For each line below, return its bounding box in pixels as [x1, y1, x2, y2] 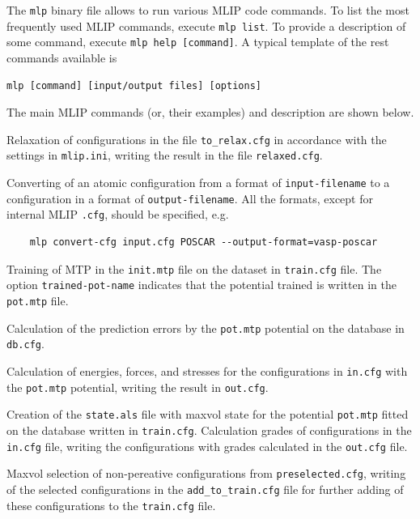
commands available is [6, 49, 117, 66]
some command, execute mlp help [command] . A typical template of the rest [6, 33, 389, 50]
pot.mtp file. [6, 291, 69, 308]
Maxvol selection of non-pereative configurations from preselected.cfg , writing [6, 465, 406, 482]
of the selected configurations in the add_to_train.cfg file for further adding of [6, 480, 404, 497]
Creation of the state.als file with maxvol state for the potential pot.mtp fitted [6, 406, 409, 423]
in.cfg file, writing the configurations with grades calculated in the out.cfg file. [6, 437, 408, 454]
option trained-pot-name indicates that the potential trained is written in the [6, 276, 397, 293]
